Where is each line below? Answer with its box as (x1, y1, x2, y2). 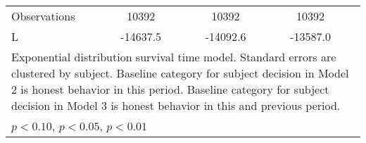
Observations (11, 8, 75, 24)
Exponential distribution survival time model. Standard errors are (11, 49, 336, 65)
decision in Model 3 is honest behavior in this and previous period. (11, 97, 341, 113)
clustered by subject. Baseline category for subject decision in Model (11, 65, 349, 81)
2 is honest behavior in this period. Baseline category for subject (11, 81, 329, 97)
